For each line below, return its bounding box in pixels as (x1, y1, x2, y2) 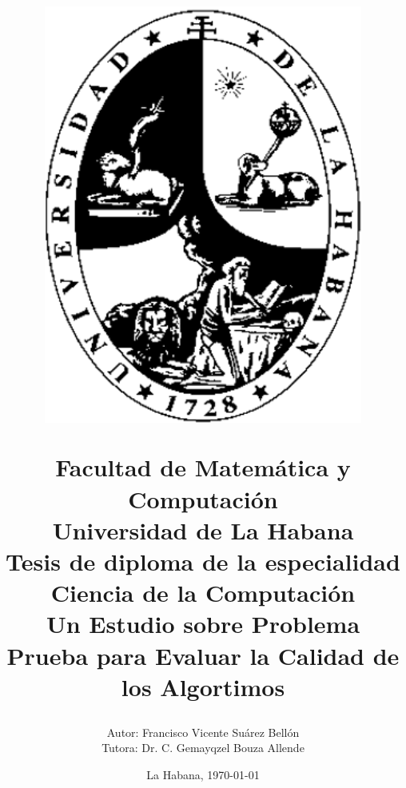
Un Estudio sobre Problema (46, 607, 360, 640)
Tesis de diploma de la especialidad (6, 544, 400, 577)
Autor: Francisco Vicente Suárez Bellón (106, 723, 300, 740)
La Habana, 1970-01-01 (146, 766, 260, 783)
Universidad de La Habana (52, 513, 354, 546)
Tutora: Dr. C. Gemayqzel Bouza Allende (101, 739, 304, 756)
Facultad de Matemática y (55, 451, 351, 484)
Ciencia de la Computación (50, 576, 356, 609)
